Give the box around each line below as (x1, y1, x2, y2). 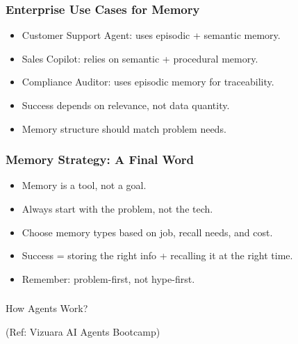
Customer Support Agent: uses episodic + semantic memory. (22, 28, 281, 42)
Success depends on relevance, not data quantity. (22, 98, 230, 112)
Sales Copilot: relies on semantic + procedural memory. (22, 51, 258, 65)
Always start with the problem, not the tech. (22, 202, 213, 215)
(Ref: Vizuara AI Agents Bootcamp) (6, 324, 160, 338)
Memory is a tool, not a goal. (22, 178, 147, 193)
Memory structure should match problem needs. (22, 121, 226, 136)
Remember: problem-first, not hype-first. (22, 271, 195, 286)
